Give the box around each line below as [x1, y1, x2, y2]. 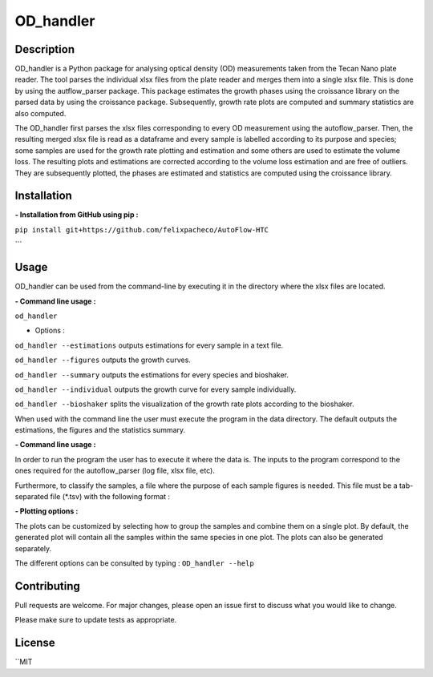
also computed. [14, 108, 67, 118]
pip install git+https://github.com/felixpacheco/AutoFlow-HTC [14, 225, 269, 234]
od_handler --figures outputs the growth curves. [14, 355, 192, 365]
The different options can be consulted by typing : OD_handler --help [14, 558, 254, 568]
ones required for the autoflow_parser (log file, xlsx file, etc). [14, 465, 216, 476]
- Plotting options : [14, 506, 79, 516]
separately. [14, 543, 52, 553]
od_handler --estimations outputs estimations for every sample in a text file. [14, 341, 284, 350]
